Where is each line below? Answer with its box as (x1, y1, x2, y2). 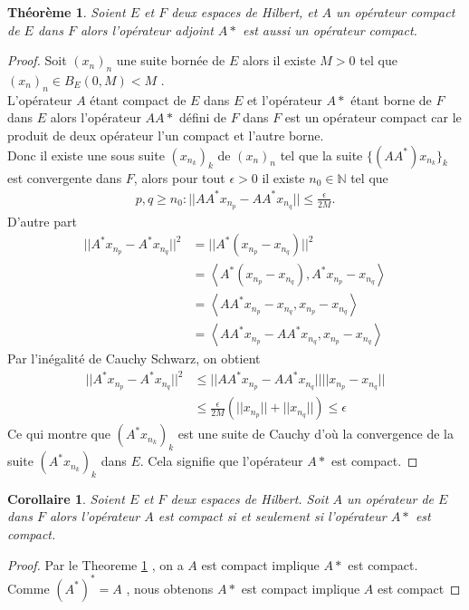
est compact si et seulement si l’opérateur (158, 507, 387, 526)
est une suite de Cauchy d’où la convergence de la (177, 424, 455, 443)
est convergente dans (7, 168, 122, 187)
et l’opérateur (246, 90, 322, 109)
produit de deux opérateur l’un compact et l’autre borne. (7, 125, 324, 144)
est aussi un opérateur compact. (243, 20, 417, 39)
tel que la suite (280, 145, 363, 164)
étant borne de (350, 90, 432, 109)
